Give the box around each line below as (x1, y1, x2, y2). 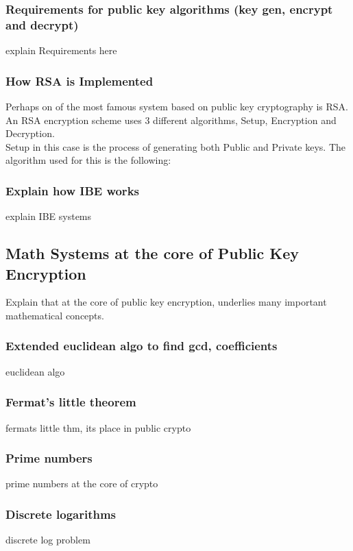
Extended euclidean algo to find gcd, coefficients (5, 337, 278, 354)
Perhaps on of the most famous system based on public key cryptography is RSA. (5, 99, 348, 113)
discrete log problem (5, 532, 90, 547)
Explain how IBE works (5, 182, 139, 199)
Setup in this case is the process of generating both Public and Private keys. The (5, 139, 346, 154)
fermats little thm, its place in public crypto (5, 420, 191, 434)
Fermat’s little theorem (5, 393, 136, 411)
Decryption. (5, 126, 55, 140)
